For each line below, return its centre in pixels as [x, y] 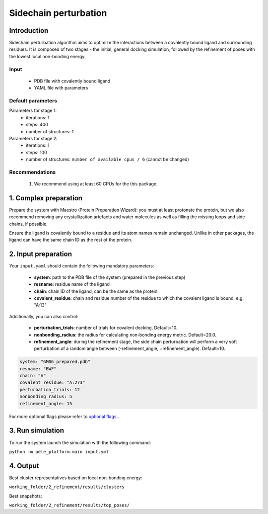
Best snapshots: [26, 496]
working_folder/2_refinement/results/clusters [67, 487]
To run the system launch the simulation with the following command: [80, 442]
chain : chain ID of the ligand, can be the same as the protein [96, 291]
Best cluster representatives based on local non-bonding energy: [76, 478]
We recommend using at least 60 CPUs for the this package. [96, 184]
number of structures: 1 [50, 131]
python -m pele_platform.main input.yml [59, 452]
